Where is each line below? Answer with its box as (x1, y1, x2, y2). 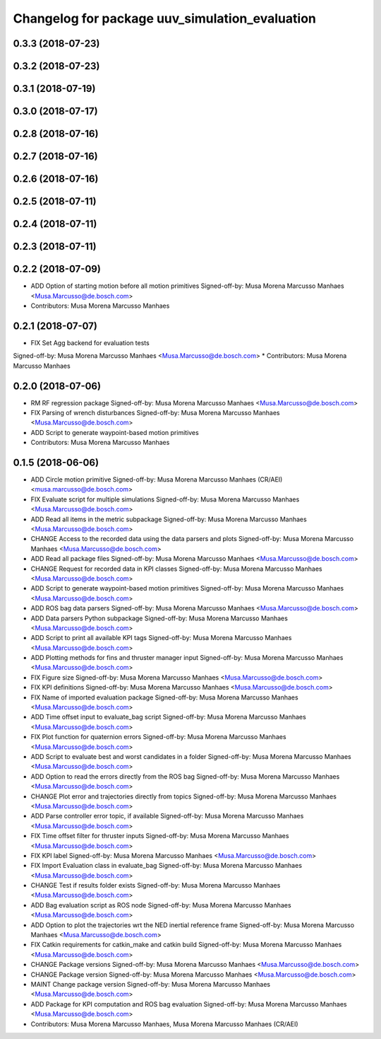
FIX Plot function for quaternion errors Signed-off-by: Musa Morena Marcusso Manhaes (30, 733, 286, 741)
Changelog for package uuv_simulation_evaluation (13, 11, 317, 26)
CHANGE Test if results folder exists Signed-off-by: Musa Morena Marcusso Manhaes (30, 881, 281, 890)
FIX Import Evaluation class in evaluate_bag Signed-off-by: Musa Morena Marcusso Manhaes (30, 861, 303, 870)
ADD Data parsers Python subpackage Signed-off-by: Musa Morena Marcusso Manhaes (30, 614, 289, 622)
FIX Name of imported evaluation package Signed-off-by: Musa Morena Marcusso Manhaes (30, 693, 299, 702)
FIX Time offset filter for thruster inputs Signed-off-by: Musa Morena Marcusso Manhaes (30, 832, 289, 840)
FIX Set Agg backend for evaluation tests (30, 338, 150, 347)
